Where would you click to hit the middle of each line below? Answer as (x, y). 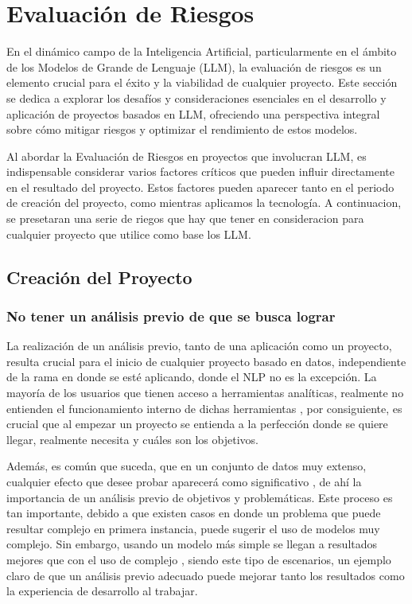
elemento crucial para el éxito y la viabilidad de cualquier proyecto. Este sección (202, 82)
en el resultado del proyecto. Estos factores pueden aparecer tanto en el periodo (200, 187)
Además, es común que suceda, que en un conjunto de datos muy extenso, (187, 466)
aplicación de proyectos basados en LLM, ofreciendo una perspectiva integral (193, 113)
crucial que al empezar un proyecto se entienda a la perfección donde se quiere (197, 424)
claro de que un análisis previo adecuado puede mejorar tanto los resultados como (206, 575)
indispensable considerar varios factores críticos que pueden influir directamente (201, 171)
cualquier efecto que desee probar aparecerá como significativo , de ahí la (184, 481)
